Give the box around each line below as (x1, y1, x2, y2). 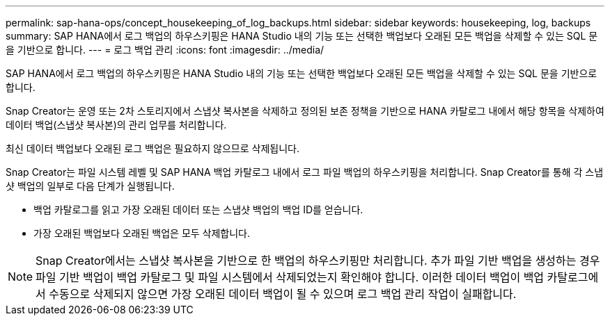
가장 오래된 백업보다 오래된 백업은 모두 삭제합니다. (33, 227, 251, 239)
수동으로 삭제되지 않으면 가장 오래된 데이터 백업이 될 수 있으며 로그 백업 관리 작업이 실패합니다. (49, 287, 517, 301)
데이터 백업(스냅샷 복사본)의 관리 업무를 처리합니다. (6, 119, 227, 131)
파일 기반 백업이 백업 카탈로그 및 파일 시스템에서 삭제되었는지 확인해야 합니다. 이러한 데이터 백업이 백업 (36, 270, 545, 284)
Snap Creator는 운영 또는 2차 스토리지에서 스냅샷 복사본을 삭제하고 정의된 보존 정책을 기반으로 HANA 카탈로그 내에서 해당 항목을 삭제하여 (6, 105, 604, 117)
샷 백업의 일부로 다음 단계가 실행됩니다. (6, 180, 175, 192)
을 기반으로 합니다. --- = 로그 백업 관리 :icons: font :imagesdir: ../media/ (6, 44, 324, 56)
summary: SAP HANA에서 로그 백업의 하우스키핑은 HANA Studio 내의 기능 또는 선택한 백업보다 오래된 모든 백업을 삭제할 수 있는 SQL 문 (6, 30, 598, 42)
